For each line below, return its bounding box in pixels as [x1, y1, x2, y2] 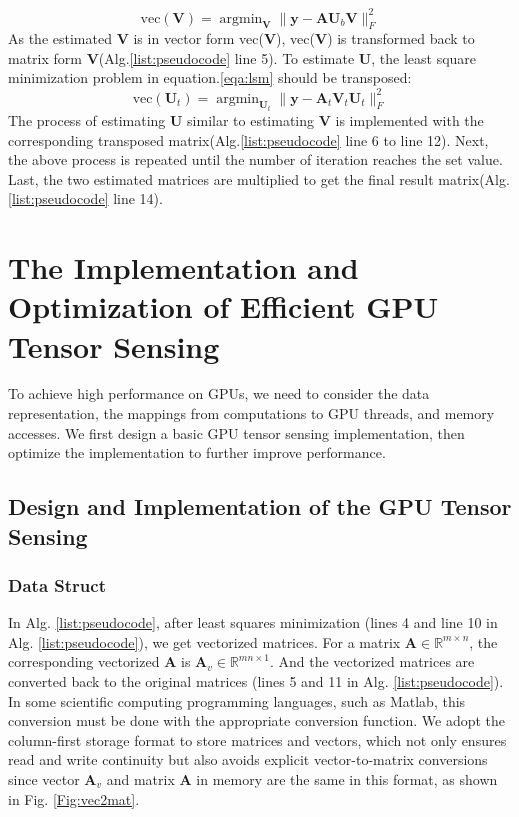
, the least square [371, 47, 477, 68]
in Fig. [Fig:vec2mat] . [8, 788, 140, 809]
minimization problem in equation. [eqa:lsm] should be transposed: [8, 67, 412, 88]
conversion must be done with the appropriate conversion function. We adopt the [8, 710, 506, 731]
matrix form [8, 47, 82, 68]
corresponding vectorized [8, 651, 160, 672]
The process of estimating [8, 110, 166, 131]
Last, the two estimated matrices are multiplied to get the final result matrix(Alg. [8, 168, 510, 189]
